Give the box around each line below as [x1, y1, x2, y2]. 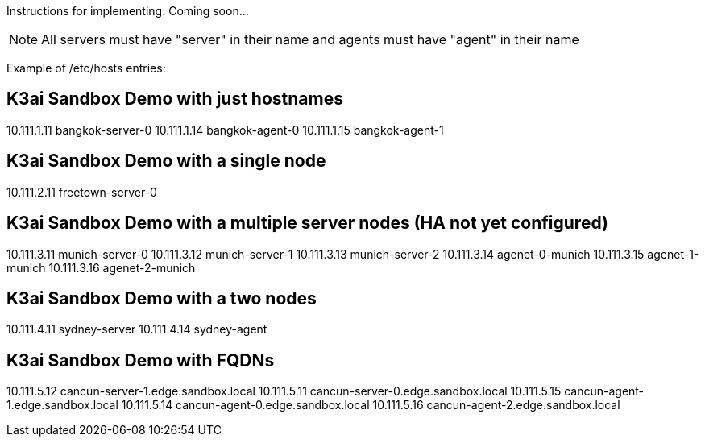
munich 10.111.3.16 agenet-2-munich [6, 260, 196, 275]
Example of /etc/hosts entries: [6, 61, 166, 75]
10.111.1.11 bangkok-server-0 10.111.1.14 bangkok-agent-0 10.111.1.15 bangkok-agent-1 [6, 122, 444, 137]
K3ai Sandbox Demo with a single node [6, 151, 326, 172]
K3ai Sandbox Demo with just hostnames [6, 89, 343, 110]
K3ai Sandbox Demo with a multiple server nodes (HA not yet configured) [6, 213, 608, 234]
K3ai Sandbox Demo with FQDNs [6, 350, 275, 371]
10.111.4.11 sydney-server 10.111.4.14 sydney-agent [6, 322, 267, 337]
